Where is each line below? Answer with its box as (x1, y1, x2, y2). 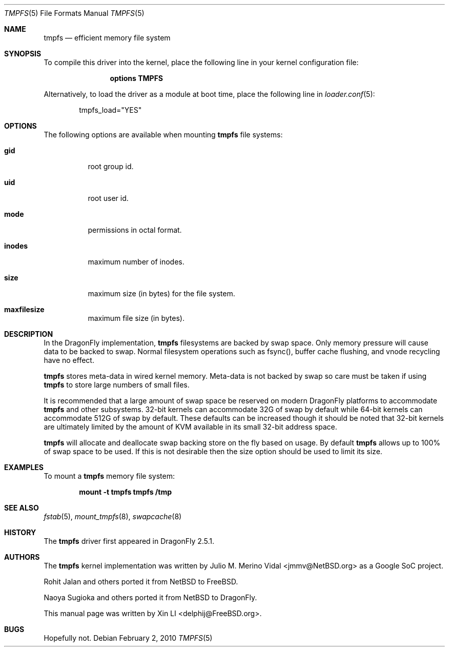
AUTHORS (4, 553, 40, 561)
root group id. (88, 162, 134, 171)
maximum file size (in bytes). (88, 314, 185, 322)
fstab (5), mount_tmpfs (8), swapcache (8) (44, 512, 182, 521)
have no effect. (44, 356, 94, 364)
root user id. (88, 194, 129, 202)
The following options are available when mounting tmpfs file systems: (44, 130, 283, 139)
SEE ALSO (4, 503, 39, 512)
